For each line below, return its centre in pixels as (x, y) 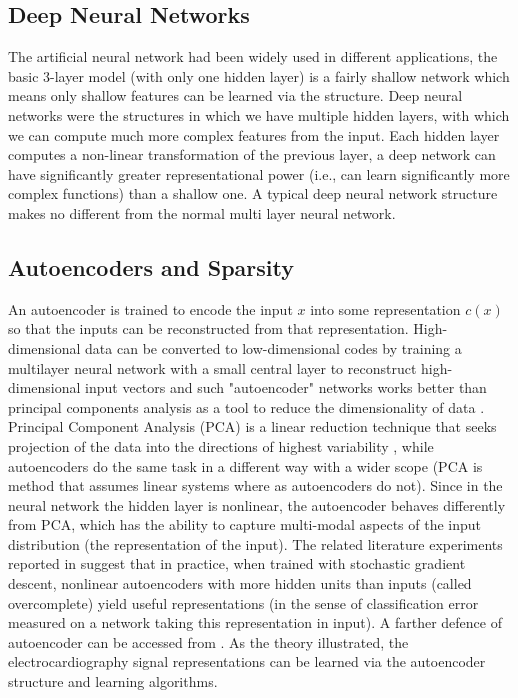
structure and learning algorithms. (113, 681)
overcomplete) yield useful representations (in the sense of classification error (243, 602)
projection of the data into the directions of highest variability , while (221, 445)
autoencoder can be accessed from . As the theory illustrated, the (208, 641)
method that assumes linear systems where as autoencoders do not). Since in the (255, 485)
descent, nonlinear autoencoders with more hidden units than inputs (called (240, 583)
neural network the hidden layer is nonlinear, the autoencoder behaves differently (257, 504)
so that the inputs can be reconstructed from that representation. (208, 328)
